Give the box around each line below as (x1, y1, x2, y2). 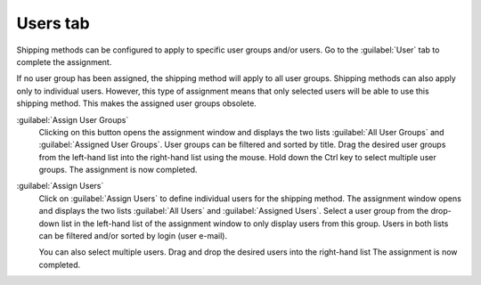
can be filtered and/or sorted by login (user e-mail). (38, 231, 227, 241)
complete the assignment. (16, 56, 112, 67)
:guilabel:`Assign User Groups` (16, 114, 129, 125)
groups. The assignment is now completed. (38, 165, 198, 175)
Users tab (16, 13, 90, 33)
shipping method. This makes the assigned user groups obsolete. (16, 98, 257, 109)
